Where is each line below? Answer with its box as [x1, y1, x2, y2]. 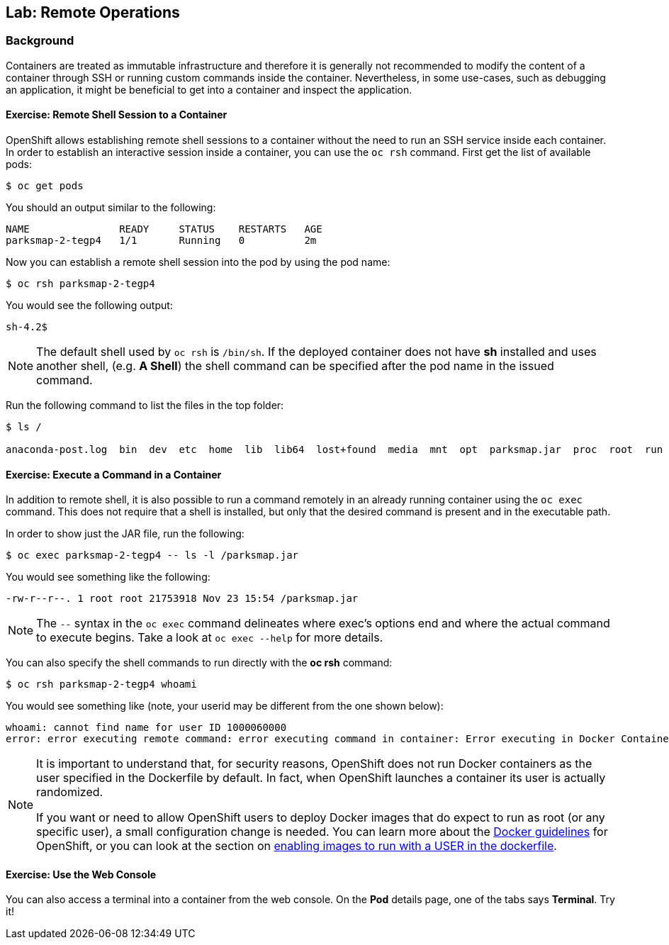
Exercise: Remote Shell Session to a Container [6, 108, 227, 121]
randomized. [36, 785, 103, 800]
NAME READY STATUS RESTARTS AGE [6, 223, 322, 235]
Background [6, 33, 74, 48]
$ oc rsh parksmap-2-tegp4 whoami [6, 678, 197, 690]
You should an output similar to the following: [6, 201, 216, 214]
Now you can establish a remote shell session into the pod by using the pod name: [6, 256, 390, 269]
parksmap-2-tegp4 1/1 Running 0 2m [6, 235, 317, 247]
